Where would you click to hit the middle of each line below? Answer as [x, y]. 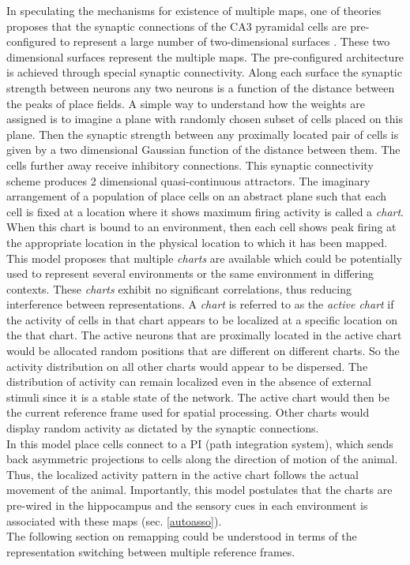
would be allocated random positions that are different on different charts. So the [203, 351]
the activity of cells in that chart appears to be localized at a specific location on [202, 319]
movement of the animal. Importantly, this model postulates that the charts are [199, 490]
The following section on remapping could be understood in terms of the [182, 536]
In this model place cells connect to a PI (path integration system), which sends [200, 443]
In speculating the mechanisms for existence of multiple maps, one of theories [194, 10]
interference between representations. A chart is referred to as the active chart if [200, 304]
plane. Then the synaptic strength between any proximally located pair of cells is [203, 134]
